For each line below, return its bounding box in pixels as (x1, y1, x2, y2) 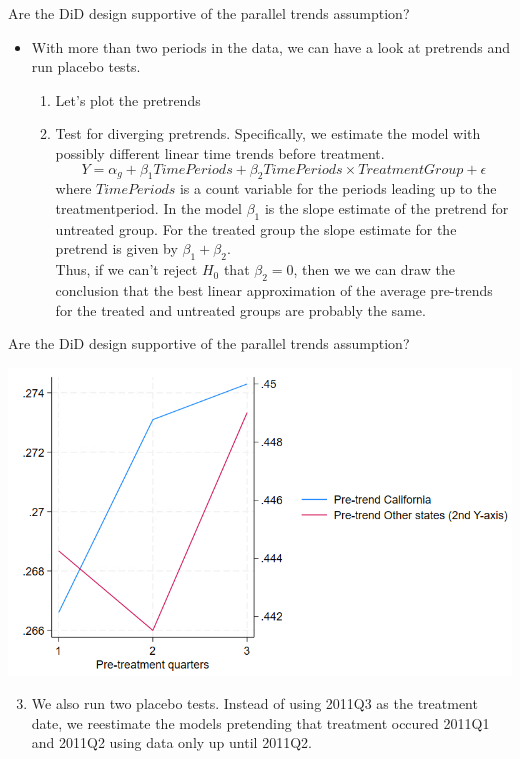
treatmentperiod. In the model (55, 197, 242, 218)
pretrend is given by (55, 238, 178, 259)
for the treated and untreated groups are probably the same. (55, 299, 426, 320)
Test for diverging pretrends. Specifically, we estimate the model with (55, 123, 481, 144)
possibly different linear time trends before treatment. (55, 142, 385, 163)
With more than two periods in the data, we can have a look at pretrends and (31, 36, 511, 57)
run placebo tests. (31, 56, 141, 77)
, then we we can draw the (293, 259, 455, 280)
